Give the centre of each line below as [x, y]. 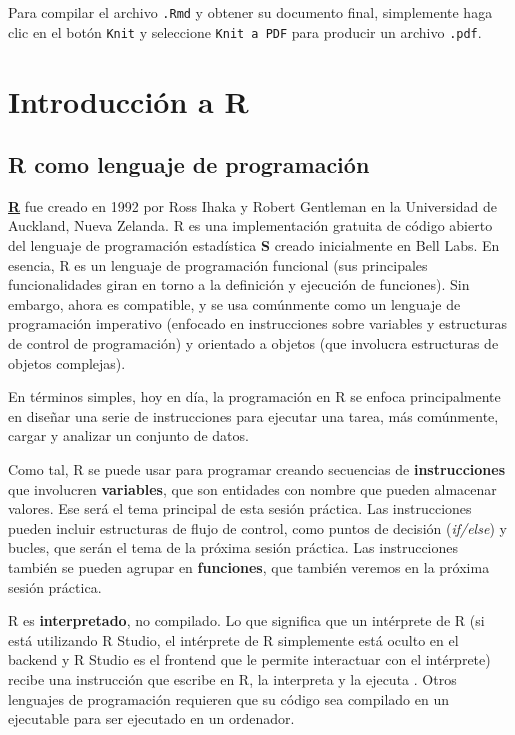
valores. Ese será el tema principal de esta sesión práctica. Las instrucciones [240, 508]
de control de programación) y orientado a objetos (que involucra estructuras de [253, 343]
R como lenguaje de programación [189, 164]
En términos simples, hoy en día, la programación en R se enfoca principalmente [254, 396]
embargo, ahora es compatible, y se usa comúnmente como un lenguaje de [234, 303]
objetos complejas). [67, 362]
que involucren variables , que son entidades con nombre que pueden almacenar [252, 488]
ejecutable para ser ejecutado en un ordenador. [151, 718]
